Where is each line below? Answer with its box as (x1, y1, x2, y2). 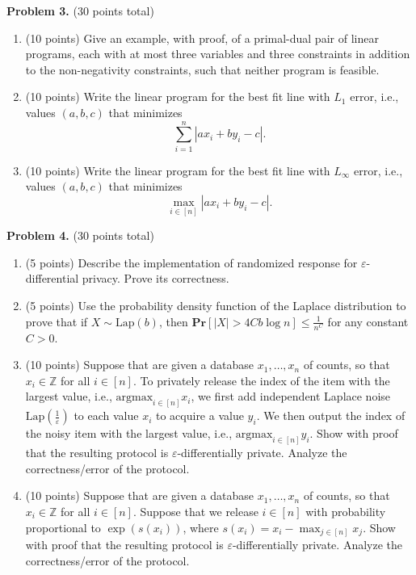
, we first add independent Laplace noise (191, 388, 391, 405)
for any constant (327, 313, 409, 329)
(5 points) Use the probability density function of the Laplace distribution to (25, 296, 406, 313)
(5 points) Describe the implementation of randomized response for (25, 254, 358, 271)
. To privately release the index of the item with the (132, 371, 390, 388)
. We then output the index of (256, 407, 405, 424)
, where (183, 518, 219, 535)
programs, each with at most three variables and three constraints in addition (25, 45, 410, 62)
